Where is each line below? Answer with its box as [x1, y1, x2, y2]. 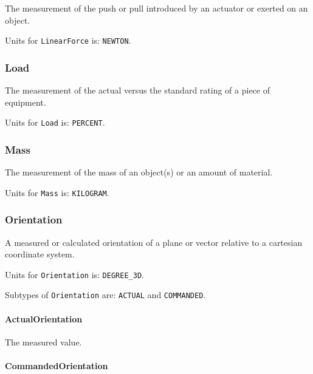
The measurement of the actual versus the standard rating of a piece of [5, 84, 270, 97]
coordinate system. [5, 248, 75, 260]
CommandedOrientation [5, 359, 108, 372]
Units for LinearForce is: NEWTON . [5, 34, 131, 47]
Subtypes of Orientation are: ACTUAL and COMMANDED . [5, 288, 206, 301]
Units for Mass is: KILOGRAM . [5, 186, 109, 199]
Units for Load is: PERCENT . [5, 116, 105, 129]
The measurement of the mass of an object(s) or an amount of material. [5, 166, 273, 178]
